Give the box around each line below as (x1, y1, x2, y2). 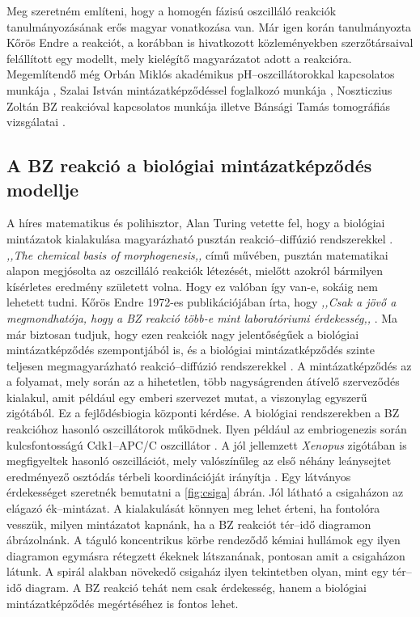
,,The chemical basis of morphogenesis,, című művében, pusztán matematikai (6, 246, 388, 263)
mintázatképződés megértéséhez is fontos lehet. (6, 594, 239, 611)
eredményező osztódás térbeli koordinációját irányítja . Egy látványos (6, 467, 351, 484)
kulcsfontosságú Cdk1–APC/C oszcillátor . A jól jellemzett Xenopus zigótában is (6, 436, 407, 453)
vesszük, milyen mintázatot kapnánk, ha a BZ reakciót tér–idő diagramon (6, 515, 371, 532)
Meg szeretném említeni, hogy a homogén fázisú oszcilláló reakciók (6, 2, 337, 19)
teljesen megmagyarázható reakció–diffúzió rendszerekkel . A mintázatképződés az (6, 357, 412, 374)
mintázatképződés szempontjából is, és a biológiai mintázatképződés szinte (6, 341, 375, 358)
